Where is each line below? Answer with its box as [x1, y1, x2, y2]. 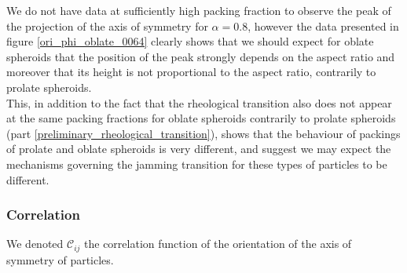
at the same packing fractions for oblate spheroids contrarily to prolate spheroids [6, 110, 396, 126]
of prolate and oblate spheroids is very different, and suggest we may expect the [6, 140, 391, 157]
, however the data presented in [247, 17, 399, 34]
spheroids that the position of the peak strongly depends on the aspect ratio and [6, 48, 395, 64]
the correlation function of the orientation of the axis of [84, 235, 352, 252]
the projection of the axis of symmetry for [6, 17, 208, 34]
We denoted [6, 235, 64, 252]
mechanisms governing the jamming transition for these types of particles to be [6, 155, 387, 172]
